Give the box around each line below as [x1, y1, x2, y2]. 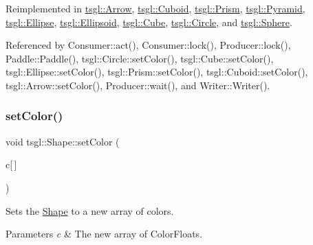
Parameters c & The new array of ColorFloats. [6, 226, 203, 241]
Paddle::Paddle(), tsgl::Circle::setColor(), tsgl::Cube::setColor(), [6, 51, 274, 65]
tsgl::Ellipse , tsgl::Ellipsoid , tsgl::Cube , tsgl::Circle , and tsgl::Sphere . [6, 14, 292, 29]
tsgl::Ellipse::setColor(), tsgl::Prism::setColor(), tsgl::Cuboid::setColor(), [6, 65, 308, 79]
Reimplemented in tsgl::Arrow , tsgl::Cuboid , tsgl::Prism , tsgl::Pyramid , [6, 1, 305, 15]
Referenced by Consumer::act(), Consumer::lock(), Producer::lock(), [6, 38, 291, 52]
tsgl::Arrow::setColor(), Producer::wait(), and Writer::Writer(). [6, 78, 270, 92]
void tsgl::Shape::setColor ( [6, 134, 120, 148]
